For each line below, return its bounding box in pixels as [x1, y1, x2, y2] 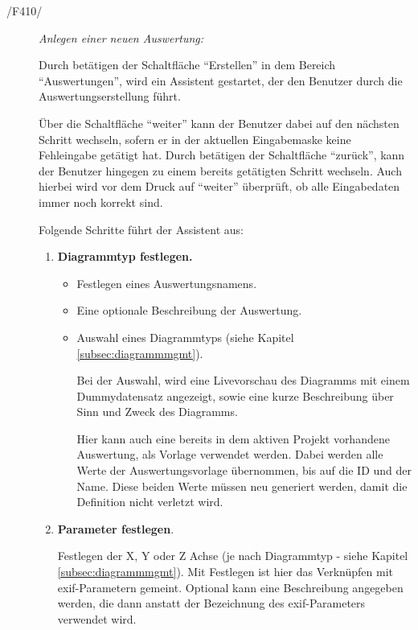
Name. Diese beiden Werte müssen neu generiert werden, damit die [76, 477, 408, 494]
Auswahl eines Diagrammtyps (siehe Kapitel [76, 328, 294, 345]
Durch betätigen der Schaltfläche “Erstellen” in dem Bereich [39, 56, 336, 73]
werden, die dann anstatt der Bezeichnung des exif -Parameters [57, 595, 366, 611]
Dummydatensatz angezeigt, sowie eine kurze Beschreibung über [76, 387, 394, 404]
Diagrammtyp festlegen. [57, 248, 193, 265]
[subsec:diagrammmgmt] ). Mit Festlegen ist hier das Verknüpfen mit [57, 563, 393, 580]
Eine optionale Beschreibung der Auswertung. [76, 302, 302, 319]
